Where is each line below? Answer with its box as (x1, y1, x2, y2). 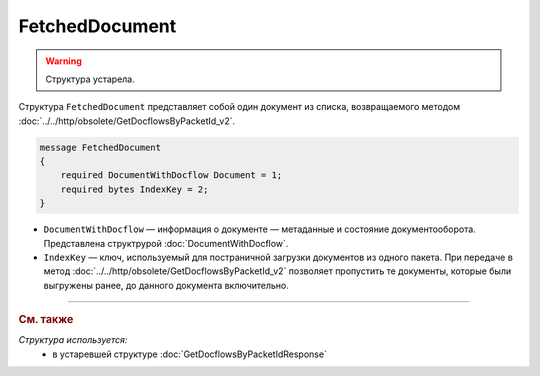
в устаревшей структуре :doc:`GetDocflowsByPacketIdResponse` (52, 348, 327, 360)
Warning (45, 55, 82, 67)
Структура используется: (18, 334, 128, 346)
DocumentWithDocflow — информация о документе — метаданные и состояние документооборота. (43, 223, 477, 235)
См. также (18, 313, 74, 327)
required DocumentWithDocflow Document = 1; (60, 170, 283, 181)
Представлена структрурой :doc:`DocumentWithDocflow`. (43, 237, 289, 249)
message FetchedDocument (39, 141, 162, 153)
